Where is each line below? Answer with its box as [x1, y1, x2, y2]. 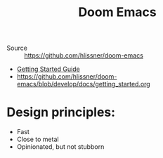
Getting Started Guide [16, 65, 80, 74]
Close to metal [16, 135, 59, 144]
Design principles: [6, 105, 116, 120]
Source [6, 44, 27, 53]
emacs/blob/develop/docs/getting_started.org [16, 80, 150, 88]
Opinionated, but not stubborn [16, 143, 105, 151]
